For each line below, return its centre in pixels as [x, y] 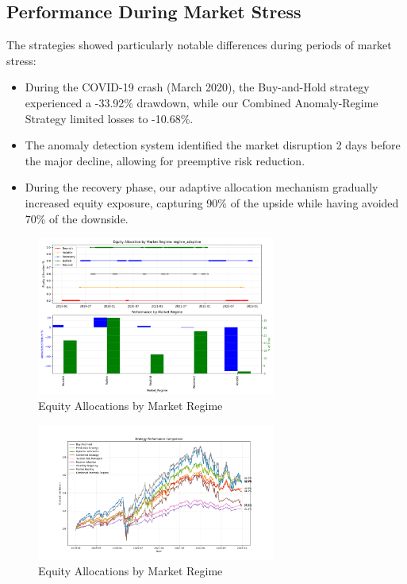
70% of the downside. [77, 218]
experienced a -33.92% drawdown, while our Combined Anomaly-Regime [202, 102]
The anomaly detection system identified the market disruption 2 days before [213, 145]
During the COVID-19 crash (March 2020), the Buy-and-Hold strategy [197, 87]
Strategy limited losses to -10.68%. [109, 118]
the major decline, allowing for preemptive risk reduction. [165, 160]
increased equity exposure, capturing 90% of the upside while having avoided [212, 202]
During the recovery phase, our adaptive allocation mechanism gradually [202, 187]
